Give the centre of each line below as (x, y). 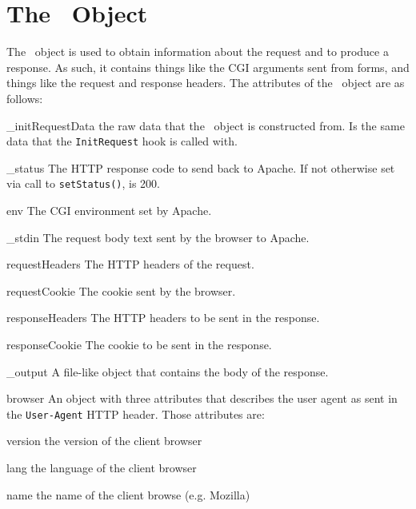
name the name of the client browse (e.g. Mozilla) (128, 494)
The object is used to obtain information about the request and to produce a (198, 52)
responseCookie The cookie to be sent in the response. (139, 344)
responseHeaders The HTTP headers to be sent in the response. (163, 318)
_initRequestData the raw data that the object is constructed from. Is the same (206, 125)
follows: (25, 98)
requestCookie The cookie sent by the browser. (121, 290)
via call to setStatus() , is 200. (83, 183)
